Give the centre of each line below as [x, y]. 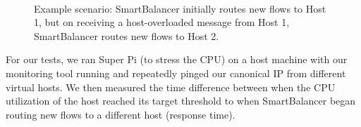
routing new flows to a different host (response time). [121, 114]
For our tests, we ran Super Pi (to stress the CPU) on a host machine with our [177, 59]
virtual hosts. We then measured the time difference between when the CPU [171, 87]
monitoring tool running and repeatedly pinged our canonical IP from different [176, 73]
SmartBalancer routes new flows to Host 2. [127, 35]
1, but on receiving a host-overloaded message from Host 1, [162, 22]
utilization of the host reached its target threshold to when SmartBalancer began [181, 101]
